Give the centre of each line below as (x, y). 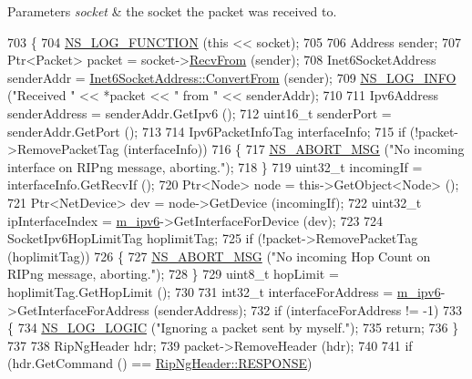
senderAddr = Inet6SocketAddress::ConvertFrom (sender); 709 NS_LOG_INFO (232, 77)
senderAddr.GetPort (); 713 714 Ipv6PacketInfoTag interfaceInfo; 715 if (207, 131)
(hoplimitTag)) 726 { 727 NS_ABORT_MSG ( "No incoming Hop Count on (219, 256)
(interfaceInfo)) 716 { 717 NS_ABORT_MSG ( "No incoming (294, 149)
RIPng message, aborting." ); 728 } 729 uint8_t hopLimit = (173, 274)
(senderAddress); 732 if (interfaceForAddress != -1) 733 (308, 309)
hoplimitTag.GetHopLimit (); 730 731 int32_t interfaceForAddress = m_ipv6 (224, 291)
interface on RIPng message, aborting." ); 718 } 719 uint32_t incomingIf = (215, 166)
